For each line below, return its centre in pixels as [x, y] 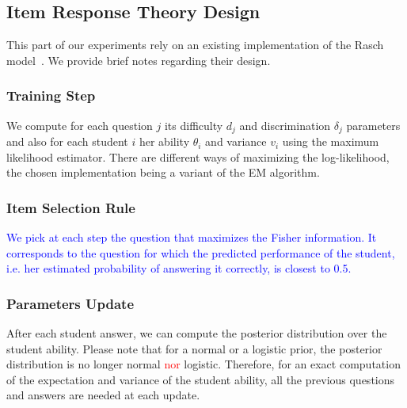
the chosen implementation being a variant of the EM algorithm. [163, 172]
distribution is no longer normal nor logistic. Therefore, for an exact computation [203, 364]
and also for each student [67, 141]
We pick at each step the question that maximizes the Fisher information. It [192, 237]
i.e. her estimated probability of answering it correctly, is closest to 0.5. [179, 268]
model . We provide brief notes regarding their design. [139, 60]
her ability [164, 141]
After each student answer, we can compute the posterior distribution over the [197, 333]
